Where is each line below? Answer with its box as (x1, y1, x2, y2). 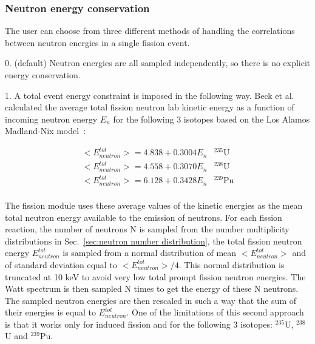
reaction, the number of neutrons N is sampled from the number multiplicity (5, 223, 290, 235)
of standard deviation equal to (5, 258, 117, 271)
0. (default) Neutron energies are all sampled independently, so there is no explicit (5, 56, 311, 69)
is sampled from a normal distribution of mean (63, 246, 237, 259)
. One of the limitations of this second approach (126, 306, 304, 319)
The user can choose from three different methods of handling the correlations (5, 24, 295, 37)
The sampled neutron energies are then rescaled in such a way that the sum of (5, 294, 296, 306)
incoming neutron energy (5, 112, 98, 125)
